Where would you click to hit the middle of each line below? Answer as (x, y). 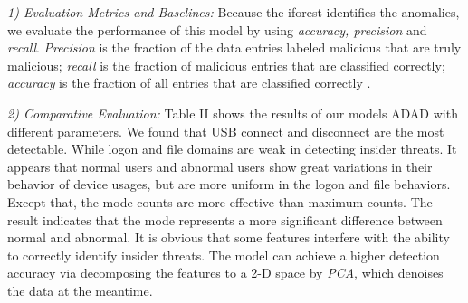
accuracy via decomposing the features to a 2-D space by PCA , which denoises (225, 273)
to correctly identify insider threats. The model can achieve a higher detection (224, 255)
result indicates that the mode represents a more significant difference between (225, 219)
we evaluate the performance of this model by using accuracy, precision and (217, 29)
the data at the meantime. (80, 290)
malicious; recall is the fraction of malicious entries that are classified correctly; (226, 65)
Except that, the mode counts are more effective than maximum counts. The (220, 201)
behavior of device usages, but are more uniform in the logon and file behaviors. (229, 184)
